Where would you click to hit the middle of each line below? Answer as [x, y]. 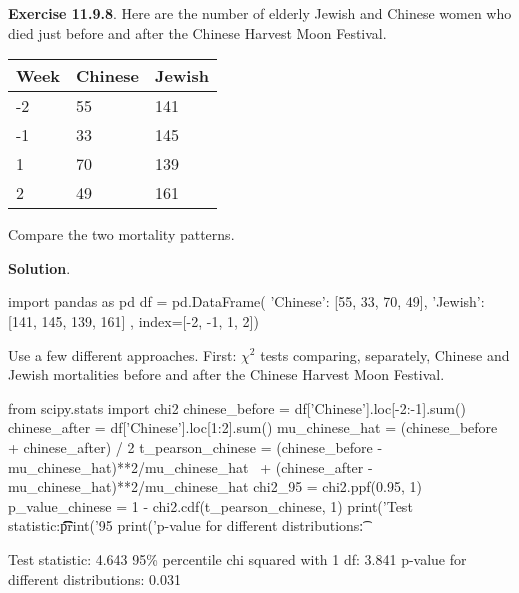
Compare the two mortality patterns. [121, 234]
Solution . [39, 267]
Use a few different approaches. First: [122, 354]
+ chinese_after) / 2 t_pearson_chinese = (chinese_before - [195, 446]
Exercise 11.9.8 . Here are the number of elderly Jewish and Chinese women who [260, 13]
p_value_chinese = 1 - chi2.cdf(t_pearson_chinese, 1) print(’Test [210, 505]
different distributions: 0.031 [94, 578]
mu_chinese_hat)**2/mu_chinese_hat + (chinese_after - [190, 466]
